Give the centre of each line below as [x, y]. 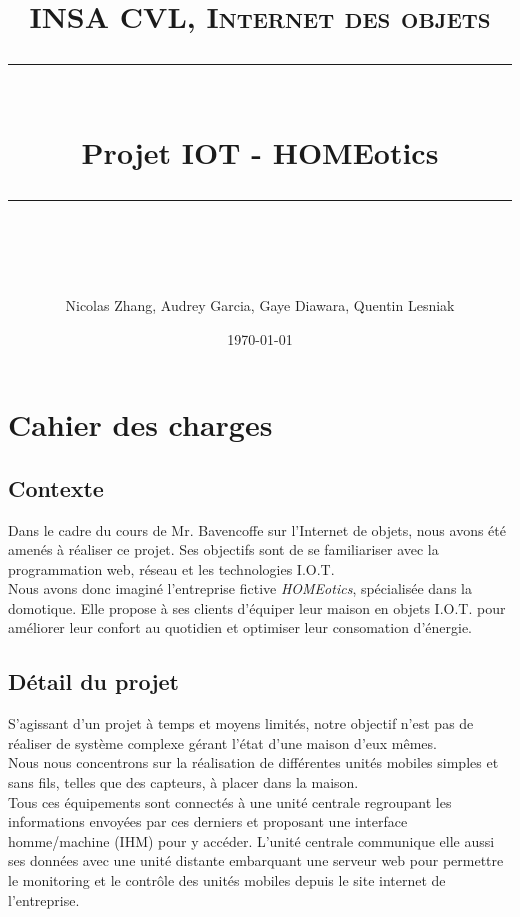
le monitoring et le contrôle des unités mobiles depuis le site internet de [227, 880]
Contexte [56, 487]
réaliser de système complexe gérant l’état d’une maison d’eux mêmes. [222, 742]
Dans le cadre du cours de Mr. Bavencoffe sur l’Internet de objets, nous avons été [257, 529]
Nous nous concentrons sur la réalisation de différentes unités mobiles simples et [253, 762]
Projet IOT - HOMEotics [260, 151]
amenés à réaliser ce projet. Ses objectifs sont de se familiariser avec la [223, 549]
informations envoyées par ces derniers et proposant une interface [208, 821]
